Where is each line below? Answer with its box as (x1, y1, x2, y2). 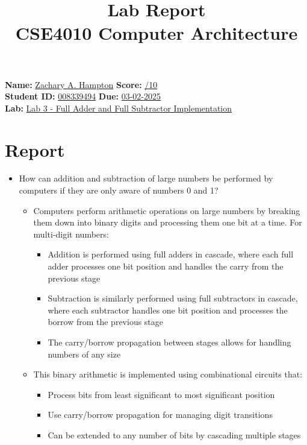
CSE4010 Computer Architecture (15, 21, 298, 45)
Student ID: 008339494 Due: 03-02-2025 (5, 90, 161, 103)
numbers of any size (48, 347, 121, 360)
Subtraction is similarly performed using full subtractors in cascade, (48, 292, 298, 305)
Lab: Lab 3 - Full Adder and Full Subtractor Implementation (5, 101, 232, 114)
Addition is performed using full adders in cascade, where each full (48, 248, 294, 260)
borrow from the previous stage (48, 315, 164, 328)
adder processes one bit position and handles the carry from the (48, 260, 284, 273)
